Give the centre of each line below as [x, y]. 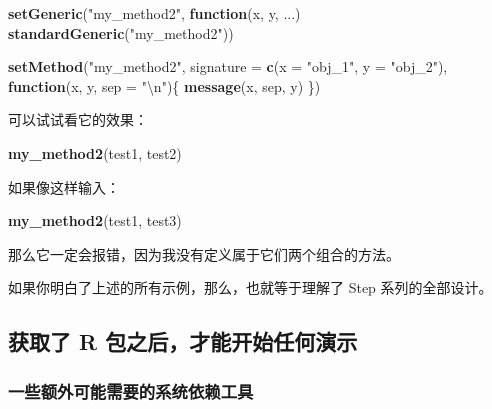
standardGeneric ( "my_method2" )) [121, 32]
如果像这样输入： [64, 186]
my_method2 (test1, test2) [95, 152]
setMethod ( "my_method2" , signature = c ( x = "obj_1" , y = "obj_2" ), [228, 66]
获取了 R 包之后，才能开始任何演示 [183, 341]
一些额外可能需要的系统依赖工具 [131, 390]
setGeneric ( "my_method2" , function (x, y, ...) [154, 13]
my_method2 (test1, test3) [95, 220]
